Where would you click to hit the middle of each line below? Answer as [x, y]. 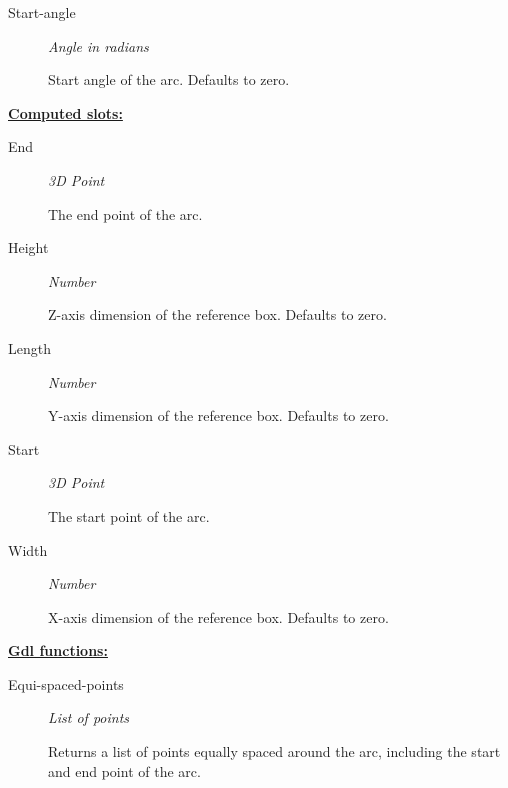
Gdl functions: [58, 650]
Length [29, 347]
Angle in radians [98, 45]
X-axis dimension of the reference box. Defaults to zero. [218, 616]
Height [28, 247]
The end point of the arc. [125, 213]
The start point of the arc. [129, 515]
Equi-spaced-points [66, 683]
